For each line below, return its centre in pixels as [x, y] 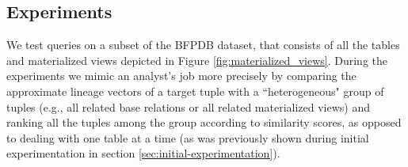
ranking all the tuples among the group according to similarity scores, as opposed [204, 122]
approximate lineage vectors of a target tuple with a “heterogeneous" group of [195, 91]
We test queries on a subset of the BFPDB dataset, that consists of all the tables [203, 45]
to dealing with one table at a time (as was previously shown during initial [188, 137]
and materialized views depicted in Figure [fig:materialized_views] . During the [197, 60]
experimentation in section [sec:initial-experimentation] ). [143, 153]
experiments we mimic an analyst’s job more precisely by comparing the [181, 76]
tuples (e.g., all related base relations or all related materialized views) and [188, 106]
